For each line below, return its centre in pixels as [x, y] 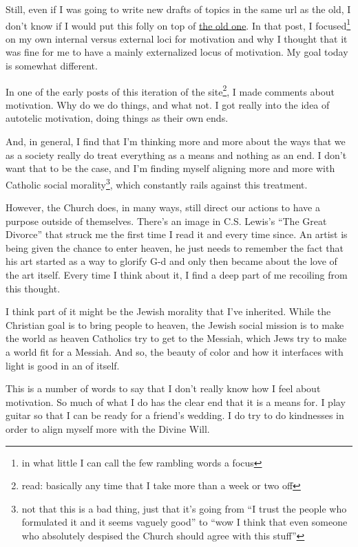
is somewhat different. [52, 66]
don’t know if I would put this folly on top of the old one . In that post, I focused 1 [178, 24]
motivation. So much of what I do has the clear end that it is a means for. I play [176, 401]
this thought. [33, 288]
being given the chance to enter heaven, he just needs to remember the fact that [175, 247]
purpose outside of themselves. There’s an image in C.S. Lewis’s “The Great [166, 221]
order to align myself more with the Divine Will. [108, 429]
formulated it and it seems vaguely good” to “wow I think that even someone [185, 522]
